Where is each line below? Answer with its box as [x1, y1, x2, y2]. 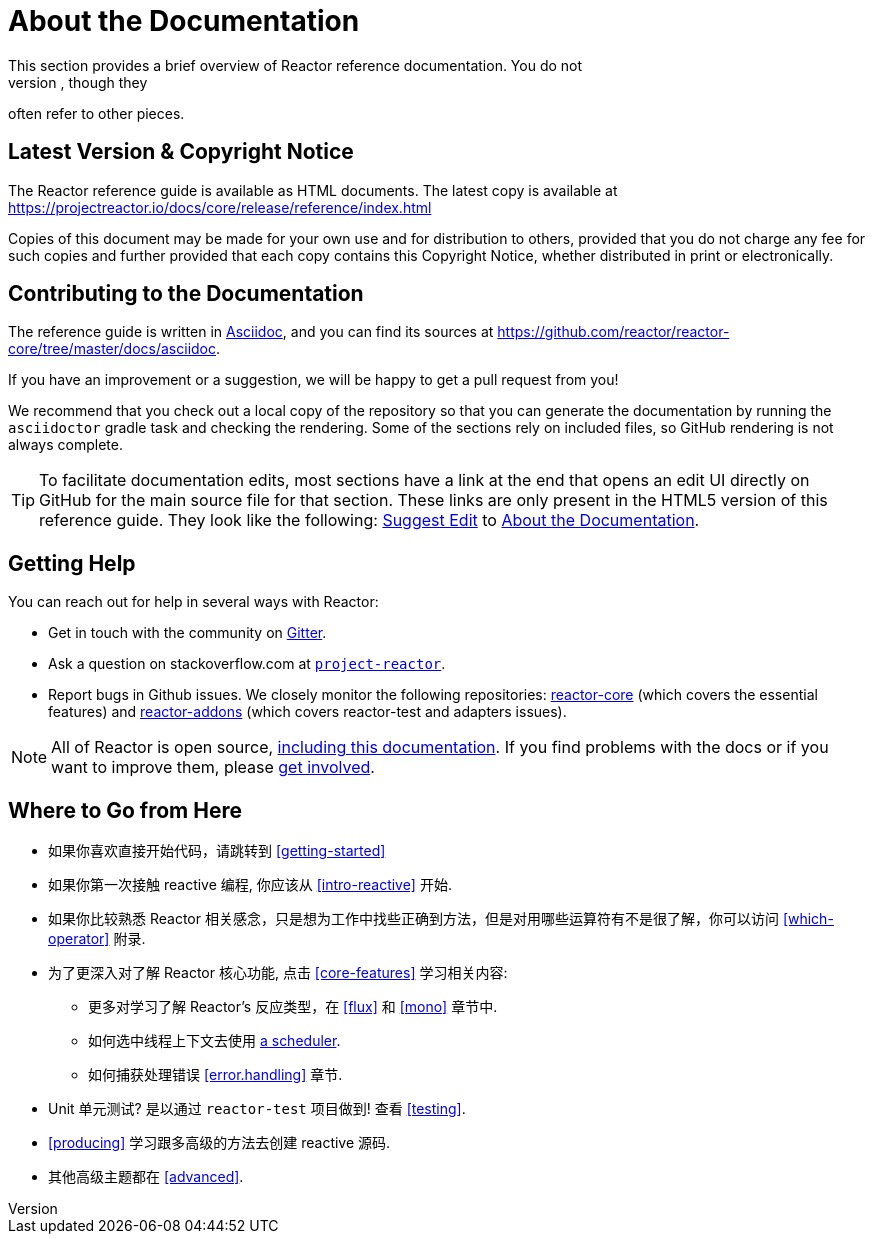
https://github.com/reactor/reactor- [497, 323, 730, 341]
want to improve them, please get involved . [51, 757, 375, 778]
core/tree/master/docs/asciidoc [8, 340, 216, 358]
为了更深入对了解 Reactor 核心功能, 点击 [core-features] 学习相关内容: [48, 964, 508, 982]
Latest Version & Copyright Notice [8, 139, 354, 165]
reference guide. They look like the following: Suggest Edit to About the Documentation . [39, 510, 700, 531]
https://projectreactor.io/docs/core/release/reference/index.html [8, 198, 432, 216]
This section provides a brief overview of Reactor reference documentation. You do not [8, 56, 583, 74]
